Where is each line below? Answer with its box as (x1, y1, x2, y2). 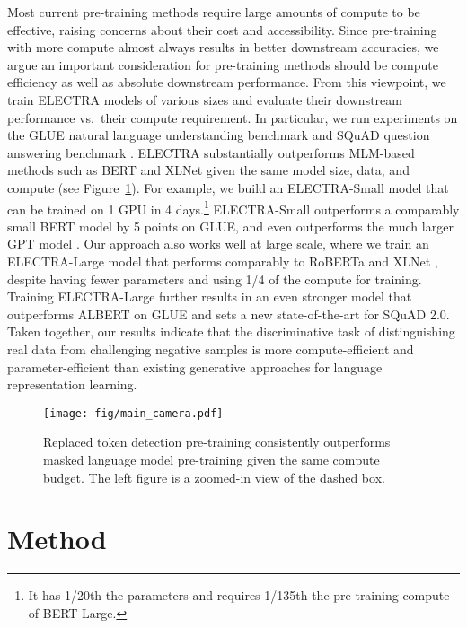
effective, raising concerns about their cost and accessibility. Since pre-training (7, 20, 437, 39)
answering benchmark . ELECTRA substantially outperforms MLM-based (7, 143, 415, 161)
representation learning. (7, 375, 137, 394)
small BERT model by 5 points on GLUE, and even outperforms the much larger (7, 216, 454, 235)
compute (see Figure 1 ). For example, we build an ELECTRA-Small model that (7, 178, 449, 196)
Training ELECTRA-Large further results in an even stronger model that (7, 287, 412, 306)
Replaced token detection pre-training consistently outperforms (43, 432, 391, 451)
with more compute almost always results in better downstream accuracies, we (7, 38, 439, 57)
